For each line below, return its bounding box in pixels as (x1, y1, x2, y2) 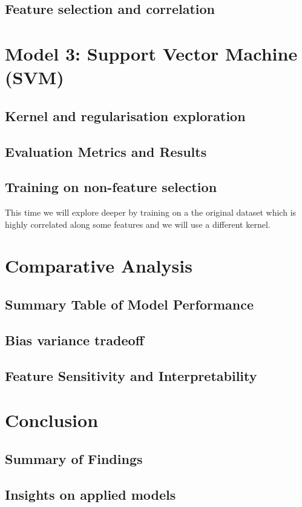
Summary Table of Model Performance (5, 295, 254, 314)
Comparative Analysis (5, 253, 192, 278)
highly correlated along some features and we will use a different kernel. (5, 217, 271, 230)
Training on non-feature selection (5, 177, 217, 196)
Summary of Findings (5, 449, 143, 468)
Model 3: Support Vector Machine (5, 41, 298, 65)
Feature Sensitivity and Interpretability (5, 366, 257, 385)
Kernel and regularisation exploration (5, 106, 246, 125)
